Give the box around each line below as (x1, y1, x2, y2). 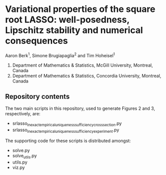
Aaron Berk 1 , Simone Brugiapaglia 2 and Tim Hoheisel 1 (5, 51, 115, 58)
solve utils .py (12, 153, 37, 160)
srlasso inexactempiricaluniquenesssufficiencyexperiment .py (12, 127, 119, 134)
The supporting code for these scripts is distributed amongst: (5, 138, 131, 144)
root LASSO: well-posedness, (5, 14, 130, 25)
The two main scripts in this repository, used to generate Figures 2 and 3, (5, 105, 156, 111)
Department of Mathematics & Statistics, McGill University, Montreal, (12, 62, 153, 68)
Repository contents (5, 92, 70, 100)
